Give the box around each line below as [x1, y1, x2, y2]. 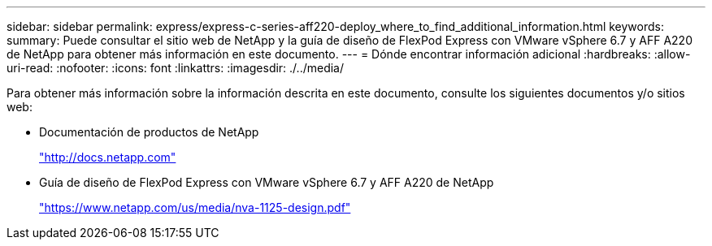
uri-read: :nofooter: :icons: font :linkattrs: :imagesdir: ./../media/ [7, 61, 345, 75]
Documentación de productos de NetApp [39, 125, 259, 139]
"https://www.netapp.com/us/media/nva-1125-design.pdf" [39, 201, 351, 214]
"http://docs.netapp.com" [39, 150, 176, 164]
